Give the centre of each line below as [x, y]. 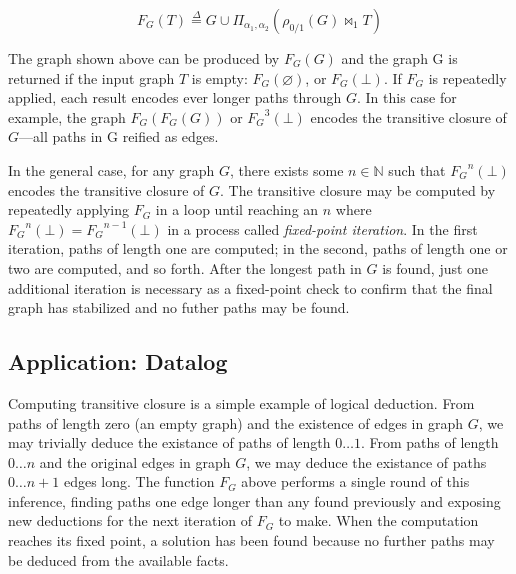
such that [417, 169]
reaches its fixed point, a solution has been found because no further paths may [251, 540]
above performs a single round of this [355, 481]
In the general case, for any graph [111, 169]
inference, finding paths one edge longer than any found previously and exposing [254, 500]
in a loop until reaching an [237, 209]
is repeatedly [467, 77]
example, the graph [67, 116]
